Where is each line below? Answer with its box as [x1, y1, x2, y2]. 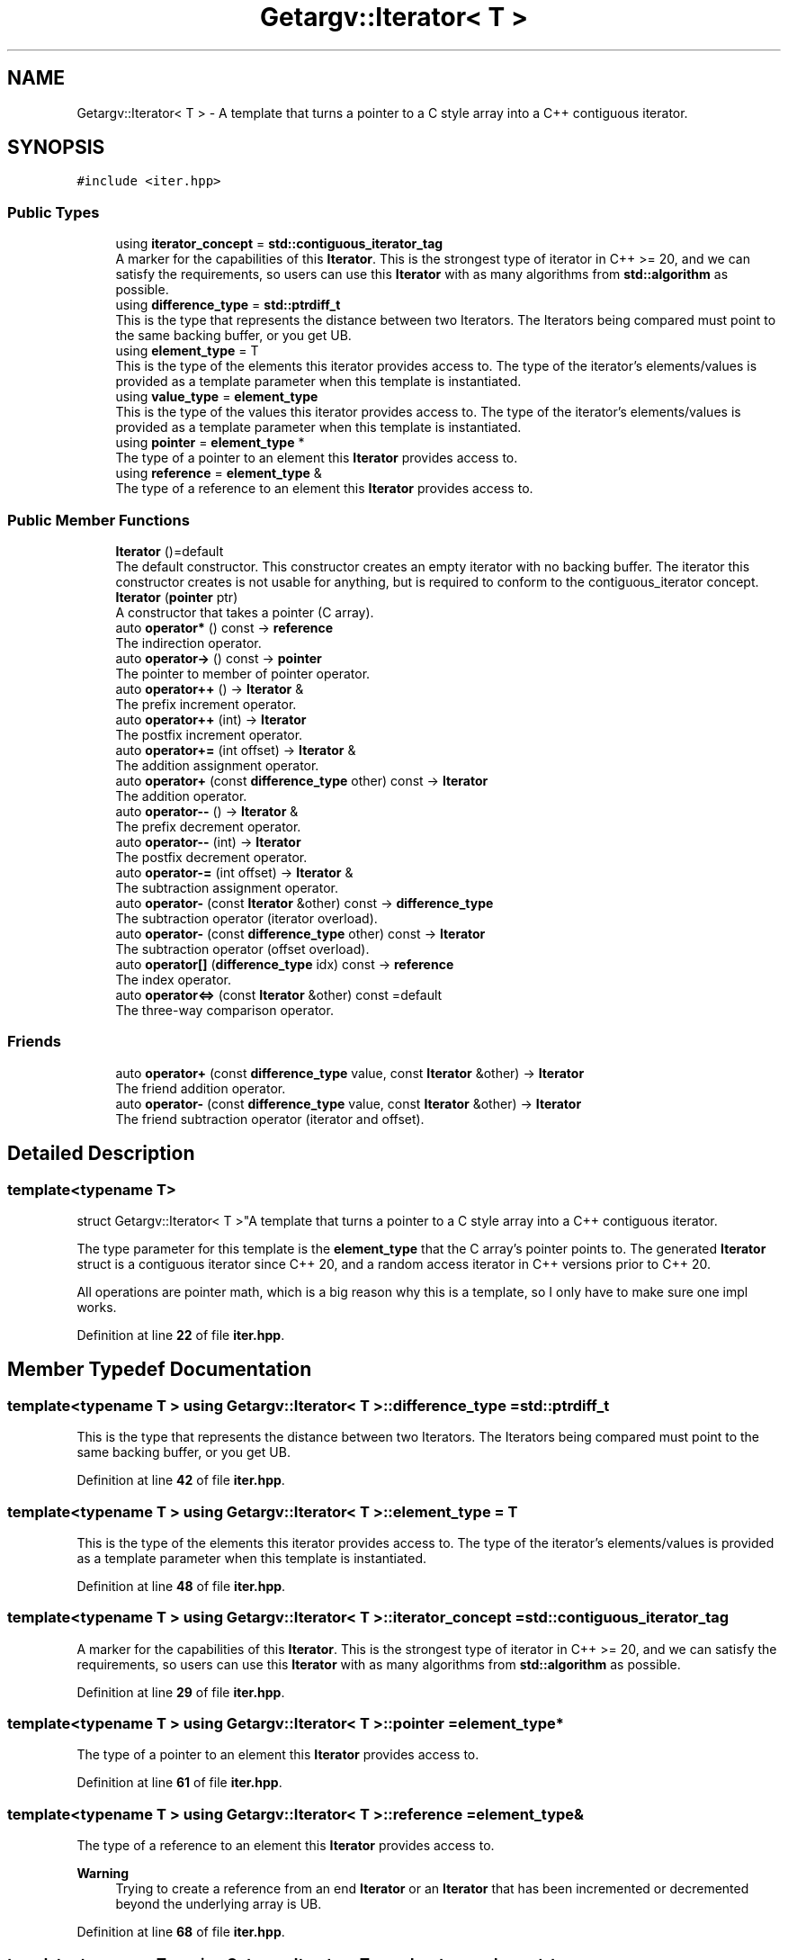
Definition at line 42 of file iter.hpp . [76, 1472, 285, 1488]
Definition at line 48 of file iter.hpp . [76, 1578, 286, 1594]
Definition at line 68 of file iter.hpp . [76, 1924, 285, 1940]
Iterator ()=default [115, 543, 224, 559]
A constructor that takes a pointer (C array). [115, 604, 374, 620]
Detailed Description [7, 1142, 195, 1165]
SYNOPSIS [7, 136, 105, 159]
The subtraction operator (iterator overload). [115, 910, 378, 926]
